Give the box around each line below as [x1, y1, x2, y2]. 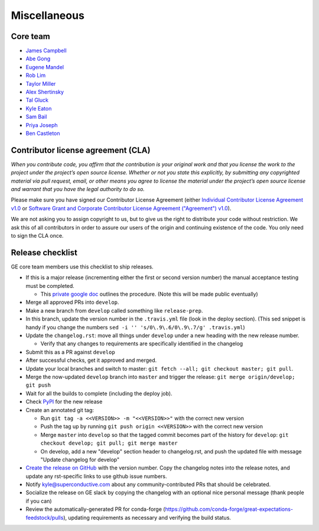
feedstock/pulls [25, 514, 64, 521]
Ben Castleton [25, 129, 60, 137]
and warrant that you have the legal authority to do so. [11, 186, 145, 193]
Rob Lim [25, 72, 46, 79]
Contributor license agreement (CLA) [11, 145, 151, 155]
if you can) [25, 497, 53, 504]
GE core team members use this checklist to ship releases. [11, 263, 154, 270]
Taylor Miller [25, 80, 56, 87]
